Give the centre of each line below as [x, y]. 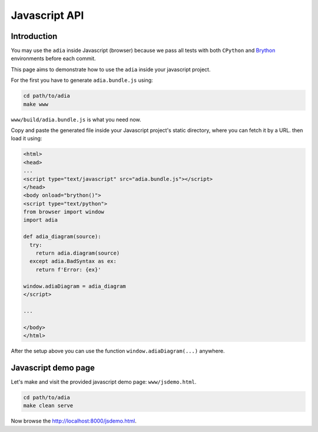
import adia [41, 220]
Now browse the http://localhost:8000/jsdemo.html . [74, 421]
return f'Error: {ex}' [68, 269]
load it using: [26, 138]
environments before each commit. [53, 58]
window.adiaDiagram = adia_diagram [74, 286]
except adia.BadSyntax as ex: [73, 261]
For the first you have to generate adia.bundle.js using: [82, 80]
